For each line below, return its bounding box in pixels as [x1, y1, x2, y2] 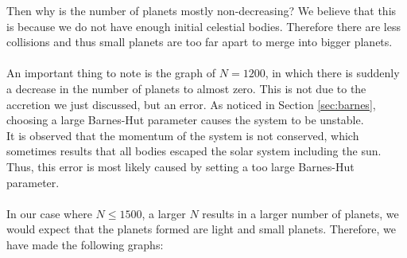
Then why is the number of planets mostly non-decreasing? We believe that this [6, 2, 397, 18]
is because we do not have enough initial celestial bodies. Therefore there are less [6, 18, 401, 34]
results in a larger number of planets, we [202, 205, 399, 221]
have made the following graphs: [6, 236, 164, 252]
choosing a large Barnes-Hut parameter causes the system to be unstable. [6, 111, 364, 128]
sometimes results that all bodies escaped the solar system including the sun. [6, 143, 382, 159]
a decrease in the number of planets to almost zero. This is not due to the [6, 80, 366, 96]
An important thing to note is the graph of [6, 64, 216, 81]
